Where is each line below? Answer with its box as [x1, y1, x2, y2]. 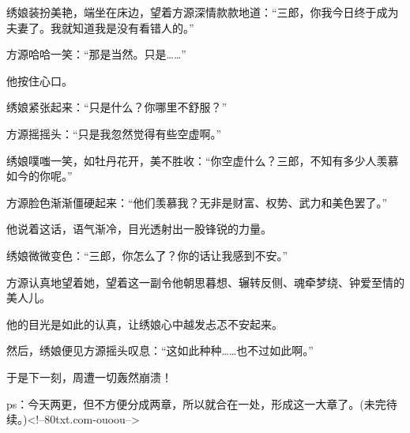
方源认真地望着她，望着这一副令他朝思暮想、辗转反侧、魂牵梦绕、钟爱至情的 [6, 273, 404, 290]
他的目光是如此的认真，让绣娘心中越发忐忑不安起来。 [6, 315, 283, 332]
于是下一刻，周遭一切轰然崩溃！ [6, 368, 172, 385]
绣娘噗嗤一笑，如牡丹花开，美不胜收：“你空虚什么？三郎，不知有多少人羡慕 [6, 152, 399, 168]
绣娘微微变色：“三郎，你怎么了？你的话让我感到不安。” [6, 247, 288, 263]
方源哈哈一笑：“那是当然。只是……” [6, 46, 186, 62]
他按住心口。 [6, 72, 73, 88]
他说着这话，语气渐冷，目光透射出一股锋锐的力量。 [6, 220, 272, 237]
